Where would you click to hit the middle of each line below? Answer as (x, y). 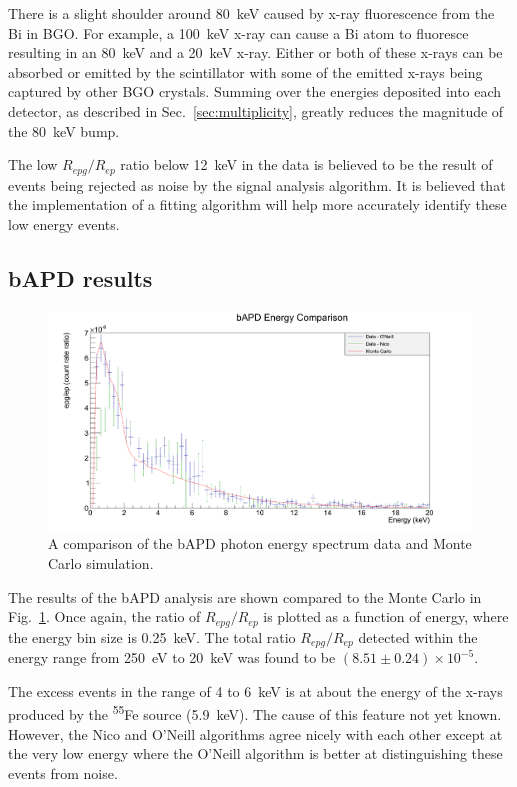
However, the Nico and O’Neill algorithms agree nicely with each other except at (255, 733)
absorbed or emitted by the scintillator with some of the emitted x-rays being (245, 71)
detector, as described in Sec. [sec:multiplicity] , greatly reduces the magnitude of (256, 110)
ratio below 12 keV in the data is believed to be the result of (306, 164)
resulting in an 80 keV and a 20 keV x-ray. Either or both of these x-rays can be (255, 52)
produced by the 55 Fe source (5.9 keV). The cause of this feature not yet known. (255, 712)
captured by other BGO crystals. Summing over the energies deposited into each (255, 91)
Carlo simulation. (101, 563)
